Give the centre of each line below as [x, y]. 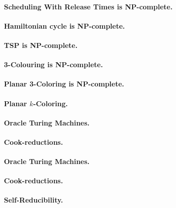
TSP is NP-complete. [41, 45]
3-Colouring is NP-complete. [53, 64]
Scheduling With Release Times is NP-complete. [88, 6]
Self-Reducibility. [34, 200]
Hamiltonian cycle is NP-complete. [65, 25]
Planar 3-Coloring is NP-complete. [64, 84]
